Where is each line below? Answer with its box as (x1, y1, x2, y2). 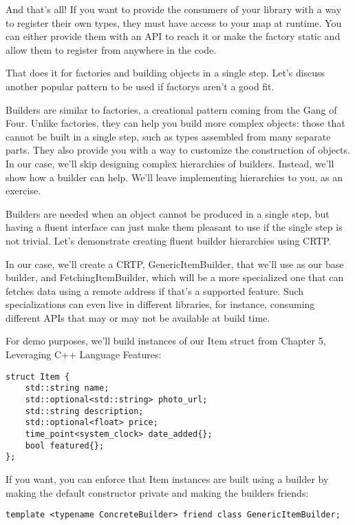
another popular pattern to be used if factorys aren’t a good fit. (6, 79, 275, 93)
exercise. (6, 183, 41, 198)
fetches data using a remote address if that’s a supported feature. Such (6, 283, 304, 298)
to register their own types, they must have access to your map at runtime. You (6, 15, 342, 30)
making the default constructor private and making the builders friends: (6, 485, 309, 500)
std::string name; (25, 383, 109, 393)
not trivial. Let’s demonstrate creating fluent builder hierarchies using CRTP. (6, 233, 332, 247)
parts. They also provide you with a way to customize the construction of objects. (6, 143, 350, 157)
